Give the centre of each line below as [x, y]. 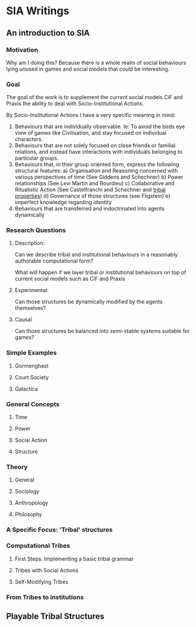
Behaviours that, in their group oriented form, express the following [97, 164]
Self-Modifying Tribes [41, 582]
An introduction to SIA [48, 33]
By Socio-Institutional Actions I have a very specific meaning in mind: [91, 115]
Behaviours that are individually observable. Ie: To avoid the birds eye [100, 126]
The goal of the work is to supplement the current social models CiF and [94, 97]
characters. [29, 139]
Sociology [27, 492]
